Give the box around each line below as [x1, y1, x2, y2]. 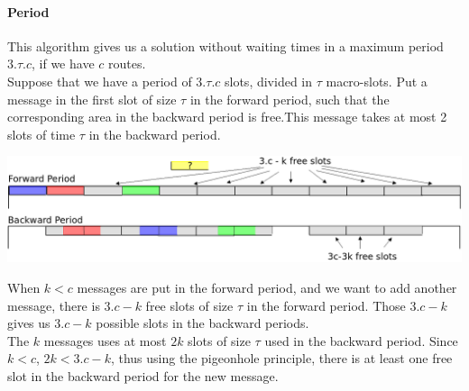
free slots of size [145, 296, 234, 314]
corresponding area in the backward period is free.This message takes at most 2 [7, 107, 447, 126]
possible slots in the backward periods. [96, 314, 309, 332]
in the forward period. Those [246, 296, 406, 314]
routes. [107, 54, 146, 73]
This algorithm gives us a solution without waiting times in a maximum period [7, 36, 444, 55]
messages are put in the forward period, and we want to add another [77, 278, 457, 297]
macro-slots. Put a [326, 71, 428, 90]
